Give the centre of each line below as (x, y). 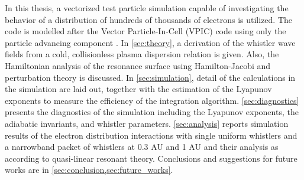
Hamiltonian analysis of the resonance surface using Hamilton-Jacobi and (138, 65)
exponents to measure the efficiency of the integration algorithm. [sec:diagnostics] (152, 100)
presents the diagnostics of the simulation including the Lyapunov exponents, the (152, 112)
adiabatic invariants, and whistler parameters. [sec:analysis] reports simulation (147, 123)
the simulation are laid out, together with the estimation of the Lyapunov (138, 89)
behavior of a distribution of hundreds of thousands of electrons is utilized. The (149, 19)
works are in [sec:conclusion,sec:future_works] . (89, 170)
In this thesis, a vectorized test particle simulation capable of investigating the (147, 8)
